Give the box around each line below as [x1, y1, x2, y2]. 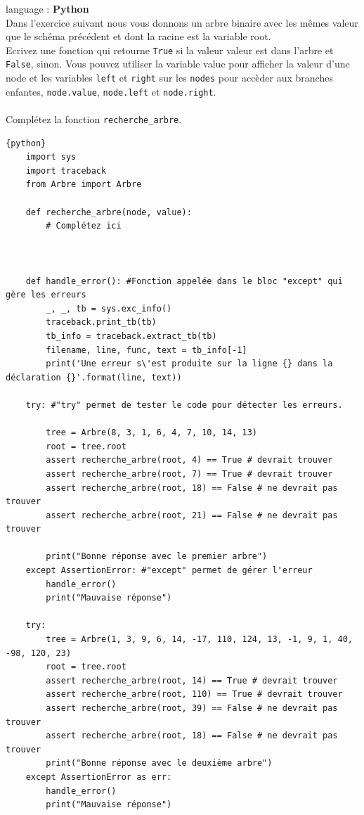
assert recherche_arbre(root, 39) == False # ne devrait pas [46, 703, 338, 713]
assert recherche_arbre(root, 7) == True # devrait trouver [46, 468, 333, 479]
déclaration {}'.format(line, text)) [6, 372, 182, 383]
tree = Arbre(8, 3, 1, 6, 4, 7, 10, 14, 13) [46, 428, 257, 438]
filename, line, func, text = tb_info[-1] [46, 345, 247, 355]
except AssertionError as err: [25, 771, 172, 782]
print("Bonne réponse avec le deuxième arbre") [46, 758, 273, 769]
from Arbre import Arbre [25, 179, 142, 190]
